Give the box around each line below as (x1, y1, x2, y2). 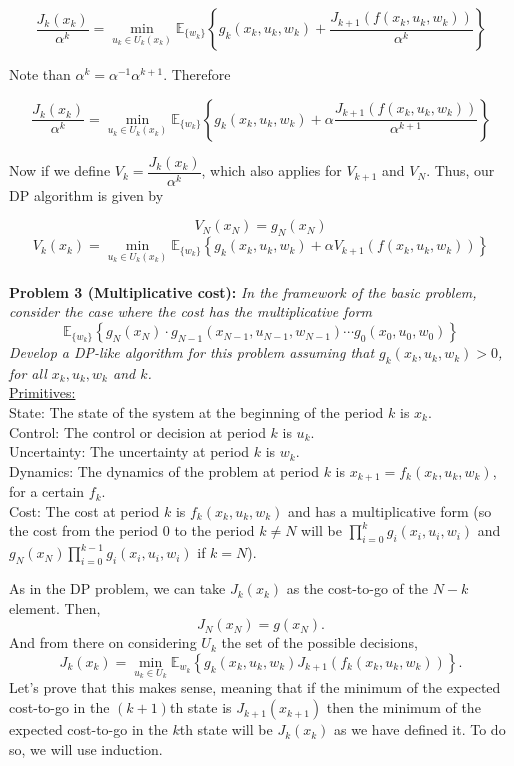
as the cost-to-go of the (286, 578, 428, 599)
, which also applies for (201, 160, 342, 181)
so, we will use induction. (9, 738, 163, 759)
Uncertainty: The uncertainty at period (9, 441, 250, 462)
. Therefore (163, 64, 231, 84)
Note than (9, 64, 71, 84)
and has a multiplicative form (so (288, 500, 492, 521)
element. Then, (9, 597, 101, 618)
